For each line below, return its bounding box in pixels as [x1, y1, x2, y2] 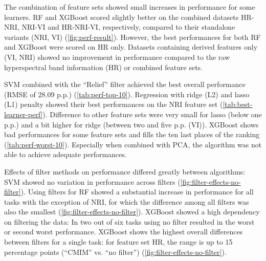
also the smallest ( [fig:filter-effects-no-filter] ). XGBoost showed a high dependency [4, 206, 260, 217]
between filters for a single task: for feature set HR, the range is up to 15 [4, 236, 233, 247]
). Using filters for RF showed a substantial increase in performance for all [20, 186, 254, 197]
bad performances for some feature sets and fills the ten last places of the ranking [4, 129, 260, 140]
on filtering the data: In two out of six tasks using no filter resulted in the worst [4, 216, 255, 227]
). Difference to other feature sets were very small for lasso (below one [42, 108, 262, 119]
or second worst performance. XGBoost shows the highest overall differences [4, 226, 243, 237]
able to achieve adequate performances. [4, 149, 127, 160]
